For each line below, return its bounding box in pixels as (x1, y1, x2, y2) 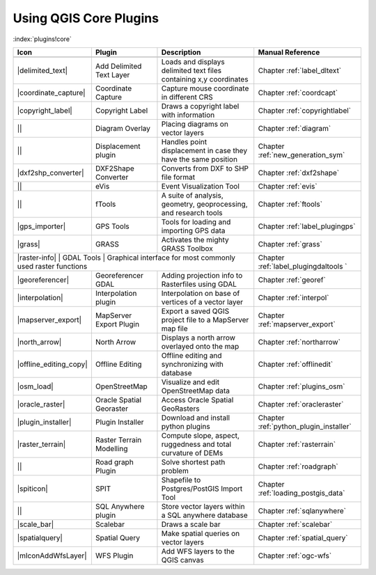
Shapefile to (161, 475, 201, 485)
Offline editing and (161, 350, 222, 360)
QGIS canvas (161, 555, 205, 565)
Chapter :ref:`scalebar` (258, 519, 333, 529)
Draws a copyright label (161, 101, 240, 111)
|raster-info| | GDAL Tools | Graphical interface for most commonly (17, 253, 236, 262)
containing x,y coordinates (161, 74, 249, 84)
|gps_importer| (17, 221, 66, 231)
